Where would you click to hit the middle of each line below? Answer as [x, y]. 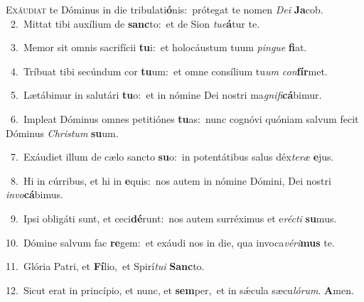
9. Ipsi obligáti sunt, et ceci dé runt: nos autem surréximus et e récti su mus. [173, 218]
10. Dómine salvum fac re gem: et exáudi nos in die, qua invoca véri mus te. [170, 242]
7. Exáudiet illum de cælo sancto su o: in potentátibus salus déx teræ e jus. [172, 157]
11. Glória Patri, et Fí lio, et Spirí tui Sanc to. [105, 266]
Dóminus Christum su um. [62, 133]
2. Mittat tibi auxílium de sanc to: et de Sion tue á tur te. [135, 23]
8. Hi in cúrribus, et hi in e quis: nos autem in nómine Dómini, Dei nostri [171, 180]
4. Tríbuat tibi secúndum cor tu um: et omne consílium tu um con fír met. [169, 71]
